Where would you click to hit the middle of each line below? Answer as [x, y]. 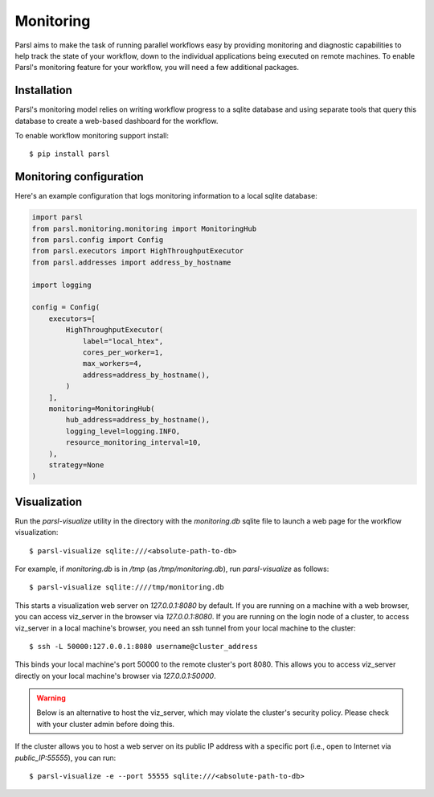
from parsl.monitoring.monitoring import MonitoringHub [144, 228]
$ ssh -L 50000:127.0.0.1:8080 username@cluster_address [144, 646]
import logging [61, 285]
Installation [43, 90]
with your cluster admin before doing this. [106, 724]
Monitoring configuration [79, 177]
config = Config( [66, 307]
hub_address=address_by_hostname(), [138, 420]
